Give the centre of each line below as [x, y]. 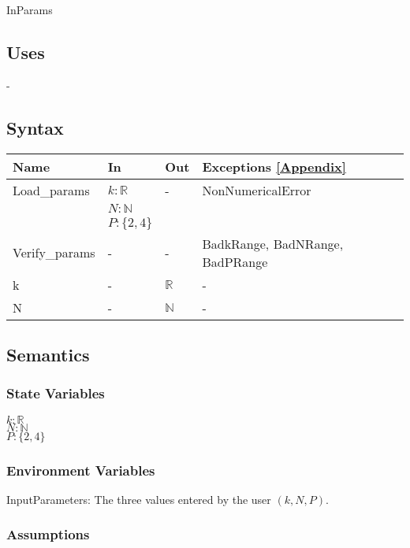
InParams [30, 9]
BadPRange [235, 261]
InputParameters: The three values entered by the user [139, 499]
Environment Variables [81, 470]
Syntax [35, 127]
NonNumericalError [257, 190]
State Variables [56, 393]
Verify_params [54, 253]
